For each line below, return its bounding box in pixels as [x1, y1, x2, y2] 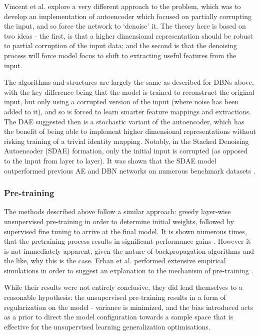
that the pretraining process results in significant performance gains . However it [4, 236, 251, 246]
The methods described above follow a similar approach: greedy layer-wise [4, 206, 231, 217]
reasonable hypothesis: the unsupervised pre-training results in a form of [4, 292, 226, 302]
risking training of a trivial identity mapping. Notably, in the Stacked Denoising [4, 135, 249, 146]
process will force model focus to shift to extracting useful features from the [4, 50, 236, 60]
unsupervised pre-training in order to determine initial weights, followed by [4, 216, 234, 226]
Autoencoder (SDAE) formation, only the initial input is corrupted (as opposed [4, 145, 247, 156]
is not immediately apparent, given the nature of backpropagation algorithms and [4, 245, 254, 256]
